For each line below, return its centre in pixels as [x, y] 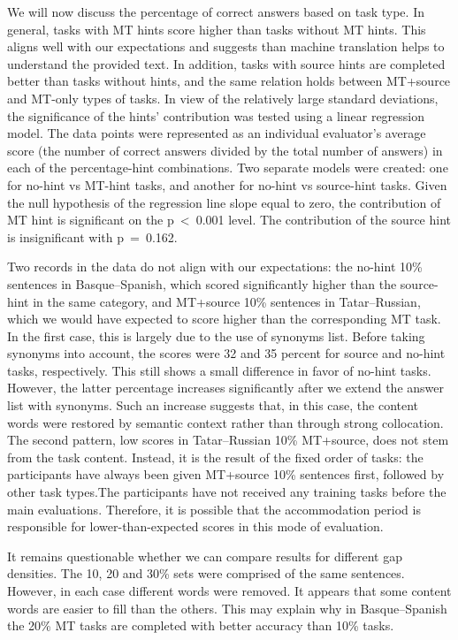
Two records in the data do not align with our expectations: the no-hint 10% [215, 267]
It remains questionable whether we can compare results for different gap [205, 556]
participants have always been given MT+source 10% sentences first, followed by [226, 474]
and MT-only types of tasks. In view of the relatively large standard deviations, [223, 98]
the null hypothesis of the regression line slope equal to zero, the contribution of [224, 202]
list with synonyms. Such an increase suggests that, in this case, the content [213, 405]
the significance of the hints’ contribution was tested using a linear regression [216, 115]
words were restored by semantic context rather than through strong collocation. [225, 422]
